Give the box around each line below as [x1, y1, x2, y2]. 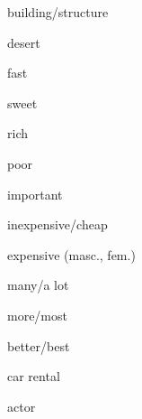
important [7, 184, 63, 203]
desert [7, 33, 40, 51]
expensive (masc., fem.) [7, 245, 136, 264]
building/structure [7, 3, 109, 21]
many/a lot [7, 275, 69, 294]
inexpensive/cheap [7, 215, 108, 234]
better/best [7, 336, 70, 355]
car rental [7, 367, 60, 386]
